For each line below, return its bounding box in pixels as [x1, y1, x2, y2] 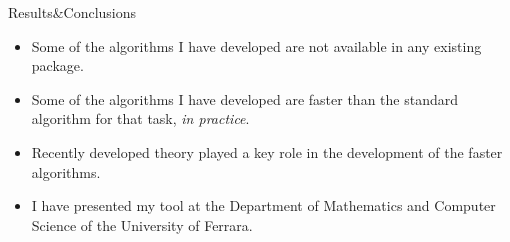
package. [31, 55, 84, 76]
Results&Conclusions [8, 2, 137, 22]
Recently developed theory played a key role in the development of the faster [31, 141, 503, 162]
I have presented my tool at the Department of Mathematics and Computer [31, 195, 496, 216]
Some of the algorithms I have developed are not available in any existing [31, 35, 482, 56]
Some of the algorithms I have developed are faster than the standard [31, 88, 459, 109]
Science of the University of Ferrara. [31, 214, 253, 235]
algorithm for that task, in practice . [31, 108, 250, 129]
